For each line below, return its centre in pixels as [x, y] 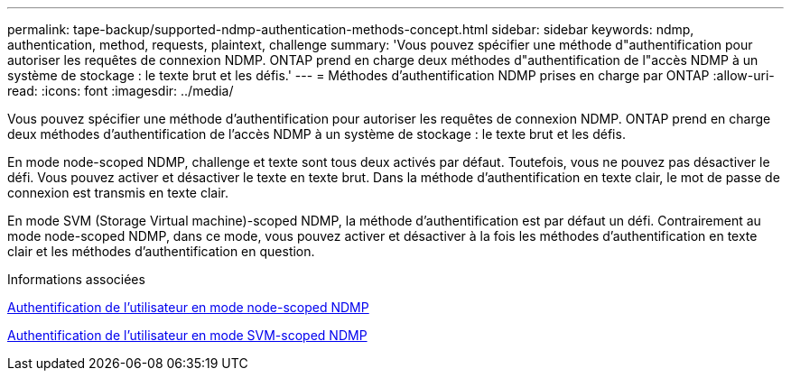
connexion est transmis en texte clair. [118, 193]
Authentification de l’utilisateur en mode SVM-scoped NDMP [187, 335]
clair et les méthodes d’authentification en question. [161, 251]
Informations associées [76, 279]
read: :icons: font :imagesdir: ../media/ [121, 91]
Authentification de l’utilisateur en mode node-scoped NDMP [188, 307]
